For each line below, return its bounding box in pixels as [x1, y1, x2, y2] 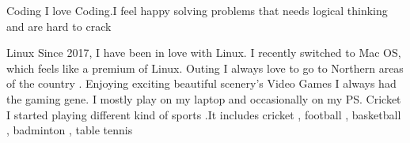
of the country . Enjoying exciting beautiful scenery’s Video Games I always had [6, 75, 397, 92]
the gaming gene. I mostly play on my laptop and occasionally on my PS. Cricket [6, 90, 401, 107]
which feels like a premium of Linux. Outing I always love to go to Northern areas [6, 59, 404, 76]
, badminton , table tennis [6, 122, 133, 138]
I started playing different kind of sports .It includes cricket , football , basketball [6, 106, 401, 122]
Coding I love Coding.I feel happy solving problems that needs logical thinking [6, 2, 388, 18]
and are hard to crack [6, 17, 112, 34]
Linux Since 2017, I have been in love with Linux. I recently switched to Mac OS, [6, 44, 401, 61]
